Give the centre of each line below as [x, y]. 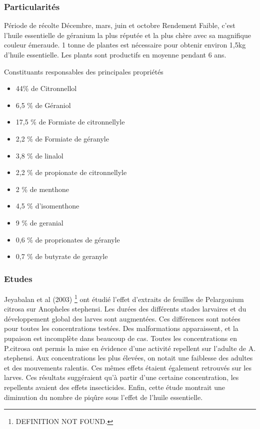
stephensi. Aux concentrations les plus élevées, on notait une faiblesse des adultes [128, 358]
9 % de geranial [39, 222]
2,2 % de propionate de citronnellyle [71, 172]
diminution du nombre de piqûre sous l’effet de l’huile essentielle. [103, 397]
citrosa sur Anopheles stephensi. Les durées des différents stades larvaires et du [125, 309]
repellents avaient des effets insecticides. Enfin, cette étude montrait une [114, 387]
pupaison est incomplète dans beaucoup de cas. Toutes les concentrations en [121, 338]
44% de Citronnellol [46, 88]
